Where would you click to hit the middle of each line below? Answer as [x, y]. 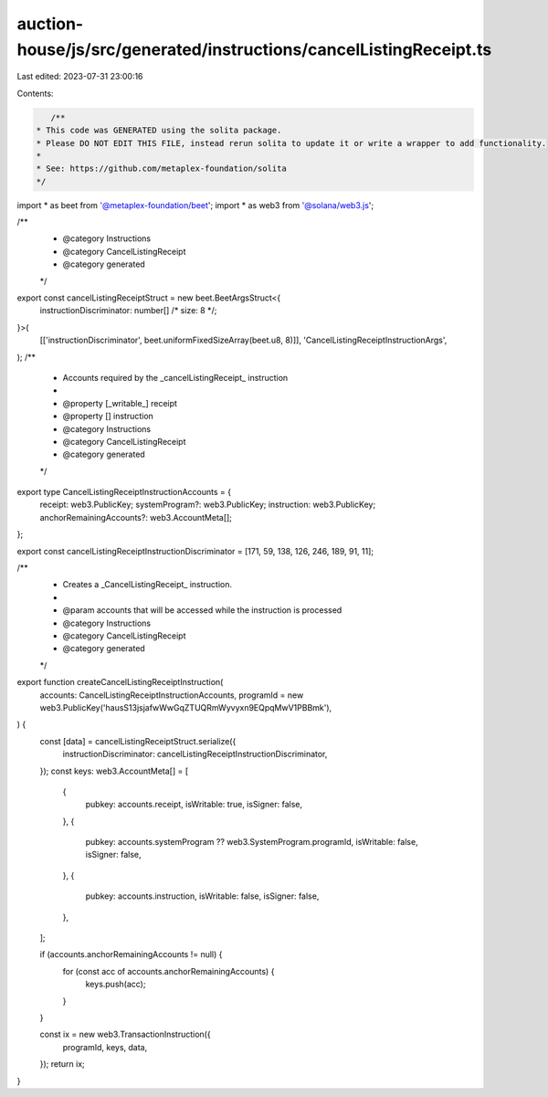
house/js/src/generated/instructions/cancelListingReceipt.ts [254, 49]
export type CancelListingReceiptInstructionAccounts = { [124, 492]
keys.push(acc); [116, 984]
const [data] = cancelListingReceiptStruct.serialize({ [138, 741]
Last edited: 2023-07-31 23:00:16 [80, 77]
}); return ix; [63, 1064]
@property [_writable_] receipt [120, 403]
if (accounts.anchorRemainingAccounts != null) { [131, 955]
